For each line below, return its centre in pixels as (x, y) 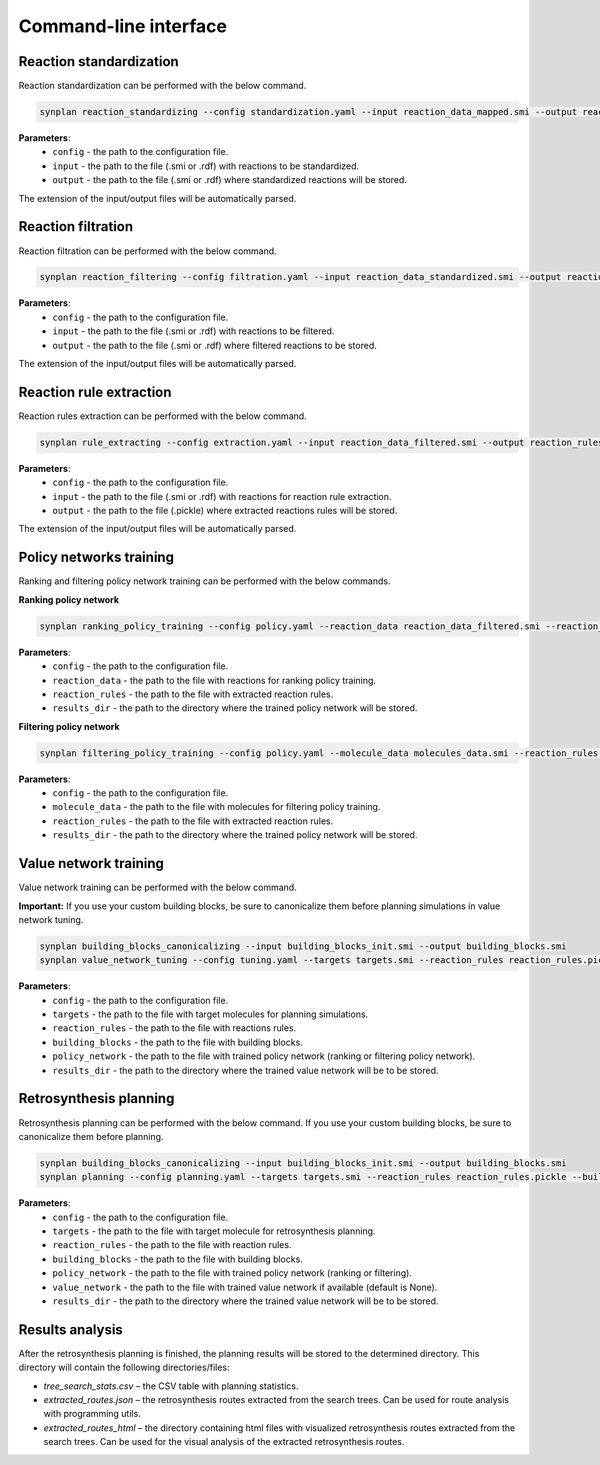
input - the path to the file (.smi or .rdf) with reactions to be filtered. (193, 331)
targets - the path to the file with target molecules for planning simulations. (210, 1014)
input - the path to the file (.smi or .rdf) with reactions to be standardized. (206, 166)
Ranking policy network (69, 599)
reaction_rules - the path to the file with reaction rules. (172, 1245)
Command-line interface (122, 26)
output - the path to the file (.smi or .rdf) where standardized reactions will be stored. (229, 180)
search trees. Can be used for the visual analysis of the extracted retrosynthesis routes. (224, 1442)
